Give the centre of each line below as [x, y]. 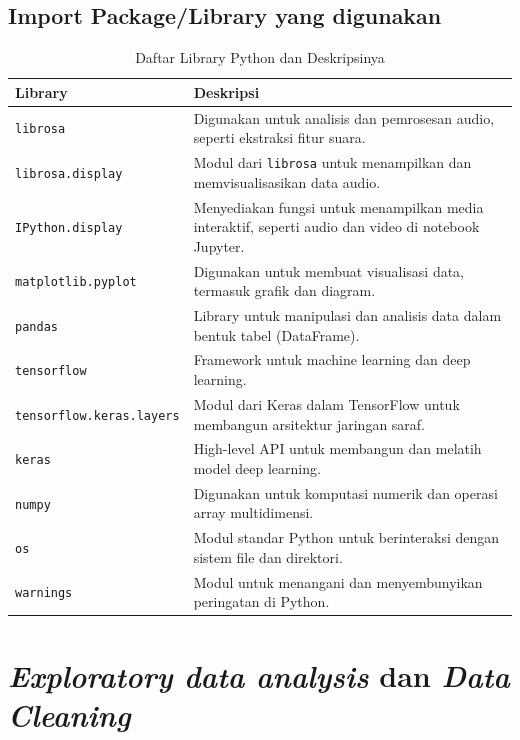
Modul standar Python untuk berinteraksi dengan [346, 537]
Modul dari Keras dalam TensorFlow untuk [326, 403]
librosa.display [69, 173]
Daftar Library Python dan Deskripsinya [260, 57]
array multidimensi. [253, 512]
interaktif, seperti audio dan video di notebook [336, 226]
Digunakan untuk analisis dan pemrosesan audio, [344, 117]
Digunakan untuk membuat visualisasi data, [329, 270]
